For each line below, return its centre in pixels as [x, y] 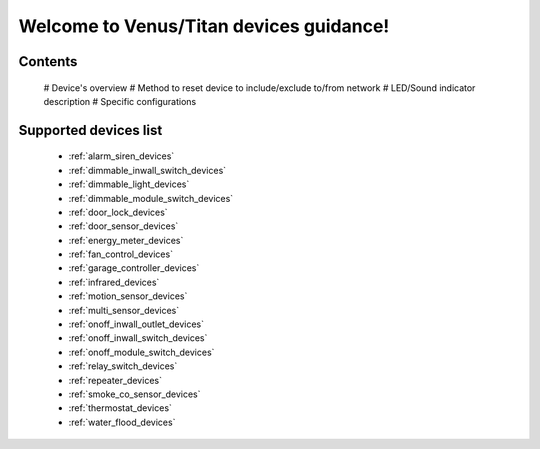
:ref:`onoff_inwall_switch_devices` [138, 338]
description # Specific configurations [120, 101]
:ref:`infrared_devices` [114, 282]
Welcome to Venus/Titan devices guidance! [204, 26]
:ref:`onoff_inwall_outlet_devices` [136, 324]
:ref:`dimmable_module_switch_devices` [151, 198]
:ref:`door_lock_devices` [118, 212]
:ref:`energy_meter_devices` [126, 240]
